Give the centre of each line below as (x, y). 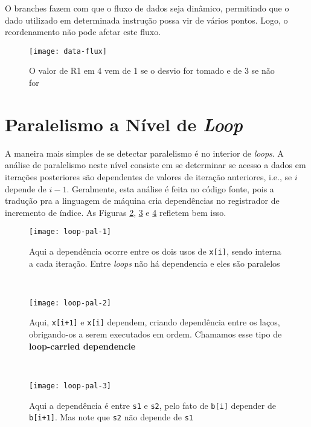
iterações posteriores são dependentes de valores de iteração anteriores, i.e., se (149, 176)
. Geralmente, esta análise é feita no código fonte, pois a (170, 188)
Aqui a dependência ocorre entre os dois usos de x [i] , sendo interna (155, 251)
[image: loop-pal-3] (70, 386)
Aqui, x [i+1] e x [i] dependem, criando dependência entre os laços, (155, 322)
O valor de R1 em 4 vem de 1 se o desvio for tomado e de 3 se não (152, 70)
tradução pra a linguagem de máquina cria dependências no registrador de (142, 200)
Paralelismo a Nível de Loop (124, 124)
